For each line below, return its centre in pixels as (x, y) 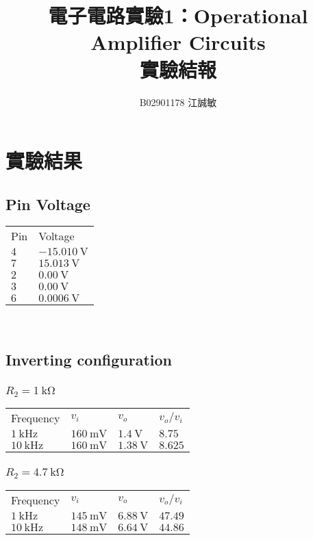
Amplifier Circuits (178, 42)
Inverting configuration (89, 360)
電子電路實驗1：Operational (178, 15)
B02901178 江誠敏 (178, 102)
